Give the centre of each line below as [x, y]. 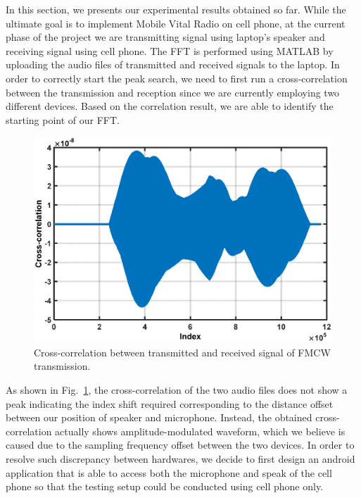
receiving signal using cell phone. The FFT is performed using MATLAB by [170, 50]
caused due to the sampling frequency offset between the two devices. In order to [180, 445]
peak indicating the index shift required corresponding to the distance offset [170, 403]
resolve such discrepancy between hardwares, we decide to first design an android [180, 459]
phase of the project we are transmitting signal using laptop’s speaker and [165, 37]
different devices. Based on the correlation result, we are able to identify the [170, 106]
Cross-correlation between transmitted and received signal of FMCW [182, 352]
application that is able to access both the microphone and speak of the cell [169, 472]
